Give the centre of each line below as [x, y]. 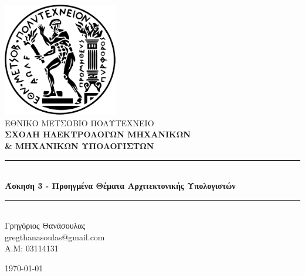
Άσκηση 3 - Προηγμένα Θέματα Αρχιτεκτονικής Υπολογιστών [120, 186]
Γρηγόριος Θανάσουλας [45, 225]
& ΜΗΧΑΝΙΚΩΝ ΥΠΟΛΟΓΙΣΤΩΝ [79, 145]
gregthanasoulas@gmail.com [55, 237]
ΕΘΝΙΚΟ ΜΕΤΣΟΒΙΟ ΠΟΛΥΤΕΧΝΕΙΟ [79, 123]
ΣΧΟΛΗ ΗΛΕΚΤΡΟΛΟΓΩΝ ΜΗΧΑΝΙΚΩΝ [98, 134]
